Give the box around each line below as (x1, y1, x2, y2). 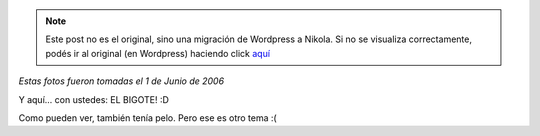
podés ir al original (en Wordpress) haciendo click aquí (45, 47, 270, 59)
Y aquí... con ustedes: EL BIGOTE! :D (18, 93, 170, 105)
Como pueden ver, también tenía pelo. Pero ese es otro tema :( (18, 111, 277, 124)
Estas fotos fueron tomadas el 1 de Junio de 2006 (18, 75, 225, 87)
